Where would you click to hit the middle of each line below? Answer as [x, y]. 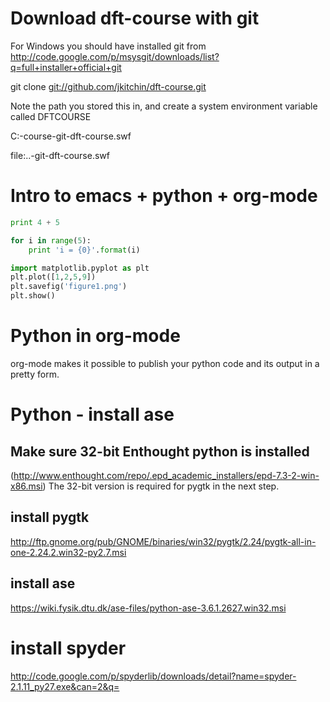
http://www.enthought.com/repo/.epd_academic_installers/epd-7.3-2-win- [166, 475]
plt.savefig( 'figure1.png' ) [69, 287]
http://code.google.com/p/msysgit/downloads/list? [115, 56]
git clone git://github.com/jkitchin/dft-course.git [108, 86]
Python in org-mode [95, 336]
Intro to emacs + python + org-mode [164, 196]
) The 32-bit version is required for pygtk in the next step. [161, 486]
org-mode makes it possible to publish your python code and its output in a [165, 363]
